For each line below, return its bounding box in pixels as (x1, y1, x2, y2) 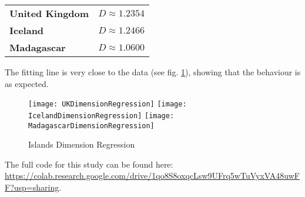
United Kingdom (9, 6, 89, 20)
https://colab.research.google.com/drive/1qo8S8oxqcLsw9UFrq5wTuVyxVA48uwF (5, 169, 300, 182)
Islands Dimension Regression (28, 138, 135, 151)
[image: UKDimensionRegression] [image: (28, 100, 187, 109)
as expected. (5, 77, 49, 89)
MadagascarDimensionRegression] (28, 121, 155, 130)
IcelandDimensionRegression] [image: (28, 111, 175, 120)
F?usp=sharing (5, 181, 59, 193)
